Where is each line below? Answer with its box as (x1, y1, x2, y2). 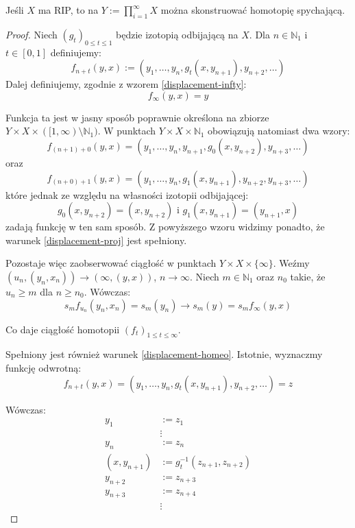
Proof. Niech (5, 27, 58, 41)
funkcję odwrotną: (5, 360, 82, 374)
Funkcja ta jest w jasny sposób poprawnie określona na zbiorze (5, 110, 269, 124)
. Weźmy (273, 256, 310, 270)
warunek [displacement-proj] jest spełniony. (5, 232, 187, 247)
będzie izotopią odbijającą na (116, 27, 238, 41)
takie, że (290, 269, 326, 283)
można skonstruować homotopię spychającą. (160, 3, 345, 16)
